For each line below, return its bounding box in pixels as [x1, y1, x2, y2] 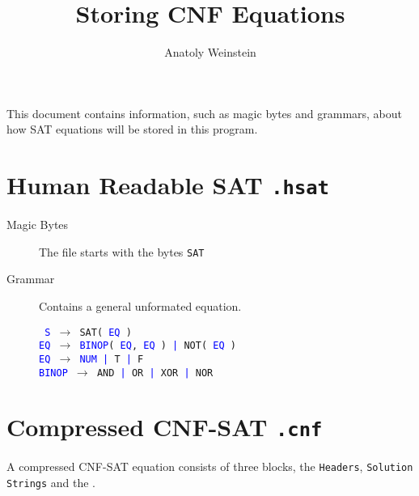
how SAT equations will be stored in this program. [6, 121, 258, 138]
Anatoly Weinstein [164, 44, 256, 61]
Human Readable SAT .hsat [6, 168, 329, 201]
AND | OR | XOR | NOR [96, 367, 214, 379]
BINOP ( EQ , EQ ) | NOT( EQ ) [79, 340, 236, 352]
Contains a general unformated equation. [39, 298, 242, 314]
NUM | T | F [79, 353, 144, 365]
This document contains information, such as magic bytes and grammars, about [6, 104, 403, 121]
